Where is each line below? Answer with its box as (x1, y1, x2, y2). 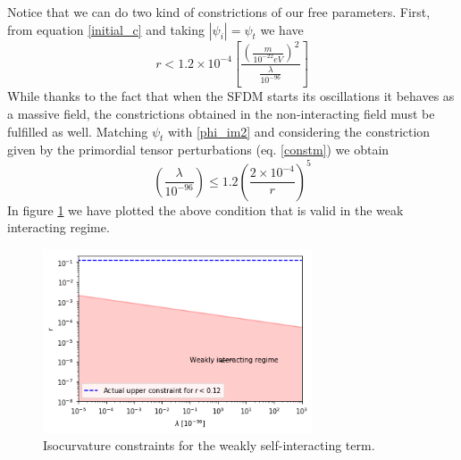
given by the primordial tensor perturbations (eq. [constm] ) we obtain (7, 140, 390, 159)
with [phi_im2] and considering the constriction (167, 121, 431, 140)
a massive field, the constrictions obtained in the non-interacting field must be (7, 105, 435, 123)
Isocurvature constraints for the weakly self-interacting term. (43, 436, 375, 455)
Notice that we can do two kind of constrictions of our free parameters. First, (7, 3, 431, 21)
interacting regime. (7, 218, 110, 237)
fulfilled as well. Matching (7, 121, 148, 140)
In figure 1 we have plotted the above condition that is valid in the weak (7, 200, 404, 219)
